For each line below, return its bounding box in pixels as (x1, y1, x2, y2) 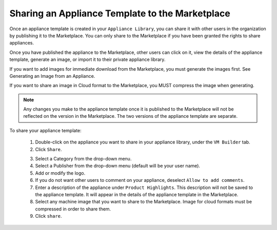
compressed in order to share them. (35, 205, 111, 212)
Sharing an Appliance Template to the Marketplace (9, 8, 230, 19)
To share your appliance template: (9, 127, 82, 133)
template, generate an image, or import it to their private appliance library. (9, 56, 166, 62)
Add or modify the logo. (35, 170, 86, 176)
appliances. (9, 40, 34, 46)
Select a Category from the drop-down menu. (35, 156, 132, 162)
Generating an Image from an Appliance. (9, 73, 95, 79)
